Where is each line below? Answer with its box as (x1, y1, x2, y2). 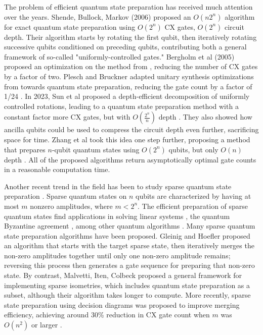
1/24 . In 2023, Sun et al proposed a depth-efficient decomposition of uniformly (4, 91, 250, 101)
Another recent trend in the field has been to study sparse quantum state (4, 181, 232, 191)
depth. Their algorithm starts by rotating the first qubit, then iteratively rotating (4, 31, 257, 42)
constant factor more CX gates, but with (4, 111, 130, 122)
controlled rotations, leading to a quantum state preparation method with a (4, 100, 239, 111)
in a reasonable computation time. (4, 164, 110, 175)
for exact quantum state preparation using (4, 21, 136, 32)
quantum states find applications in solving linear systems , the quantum (4, 210, 230, 221)
